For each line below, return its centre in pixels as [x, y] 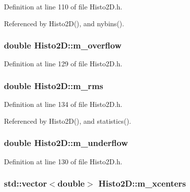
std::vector [26, 183]
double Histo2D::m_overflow [63, 45]
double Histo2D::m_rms [54, 85]
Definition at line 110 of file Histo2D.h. [63, 6]
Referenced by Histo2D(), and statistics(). [68, 120]
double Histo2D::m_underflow [66, 143]
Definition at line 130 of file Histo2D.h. [63, 161]
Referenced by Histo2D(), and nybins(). [64, 23]
